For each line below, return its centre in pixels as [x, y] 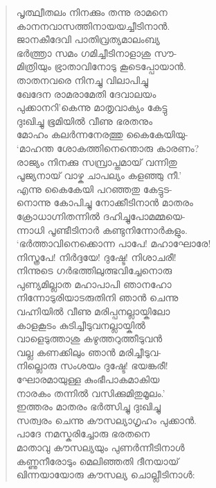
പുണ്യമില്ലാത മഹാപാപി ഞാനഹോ [94, 284]
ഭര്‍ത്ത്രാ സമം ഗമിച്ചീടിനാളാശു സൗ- [97, 52]
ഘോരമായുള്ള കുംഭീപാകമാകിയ [88, 379]
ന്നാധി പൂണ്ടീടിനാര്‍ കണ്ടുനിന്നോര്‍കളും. [102, 229]
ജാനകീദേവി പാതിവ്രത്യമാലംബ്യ [88, 39]
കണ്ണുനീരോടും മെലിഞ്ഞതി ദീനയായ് [98, 461]
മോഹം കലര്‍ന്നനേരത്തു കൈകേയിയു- [102, 134]
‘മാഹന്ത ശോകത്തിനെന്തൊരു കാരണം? [108, 148]
